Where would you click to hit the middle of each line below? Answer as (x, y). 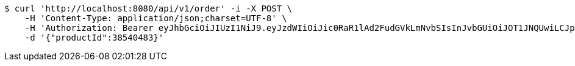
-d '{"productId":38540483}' (94, 38)
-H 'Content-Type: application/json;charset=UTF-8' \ (156, 18)
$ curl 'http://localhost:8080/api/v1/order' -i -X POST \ (148, 8)
